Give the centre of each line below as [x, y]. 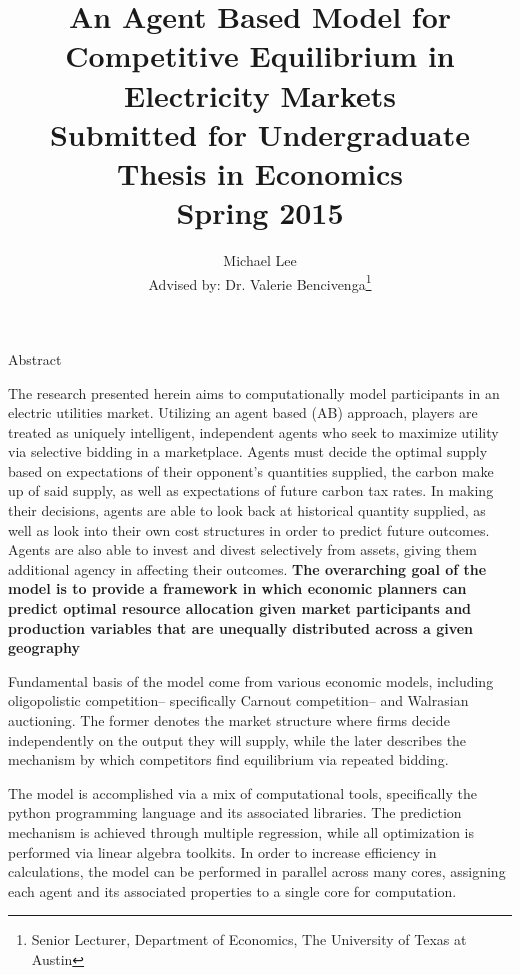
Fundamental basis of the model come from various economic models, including [251, 680]
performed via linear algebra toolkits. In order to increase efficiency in [222, 851]
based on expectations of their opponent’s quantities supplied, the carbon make [251, 470]
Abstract [35, 358]
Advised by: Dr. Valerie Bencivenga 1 [260, 282]
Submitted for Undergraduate [260, 133]
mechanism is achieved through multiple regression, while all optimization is [241, 831]
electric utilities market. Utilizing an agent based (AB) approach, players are [243, 412]
